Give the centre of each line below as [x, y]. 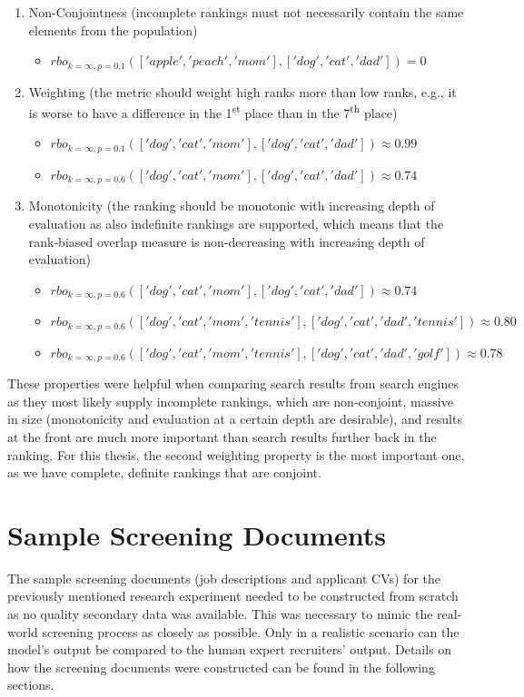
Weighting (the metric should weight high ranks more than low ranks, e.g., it [242, 91]
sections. [31, 685]
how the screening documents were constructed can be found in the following [221, 667]
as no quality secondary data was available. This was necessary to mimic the [220, 614]
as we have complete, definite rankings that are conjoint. [164, 472]
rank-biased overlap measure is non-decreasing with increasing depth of [227, 241]
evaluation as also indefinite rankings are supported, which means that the [236, 223]
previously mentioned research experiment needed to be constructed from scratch [233, 596]
